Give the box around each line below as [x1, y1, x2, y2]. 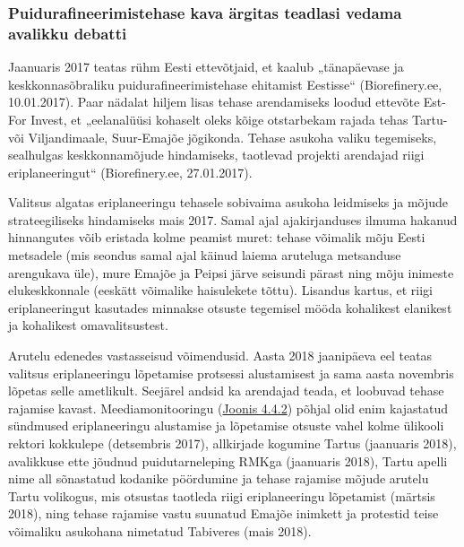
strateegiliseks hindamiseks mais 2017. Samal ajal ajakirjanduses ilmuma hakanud [8, 210, 458, 229]
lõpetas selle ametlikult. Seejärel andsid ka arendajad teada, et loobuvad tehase [8, 381, 444, 400]
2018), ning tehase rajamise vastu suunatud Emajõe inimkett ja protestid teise [8, 504, 439, 523]
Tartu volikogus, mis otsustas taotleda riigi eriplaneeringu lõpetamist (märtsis [8, 486, 435, 505]
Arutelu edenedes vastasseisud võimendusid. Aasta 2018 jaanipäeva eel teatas [8, 346, 433, 365]
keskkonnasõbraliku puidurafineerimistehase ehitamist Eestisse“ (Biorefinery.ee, [8, 74, 443, 93]
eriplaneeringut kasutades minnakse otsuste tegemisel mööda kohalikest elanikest [8, 298, 452, 317]
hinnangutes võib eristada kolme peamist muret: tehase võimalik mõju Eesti [8, 228, 425, 247]
